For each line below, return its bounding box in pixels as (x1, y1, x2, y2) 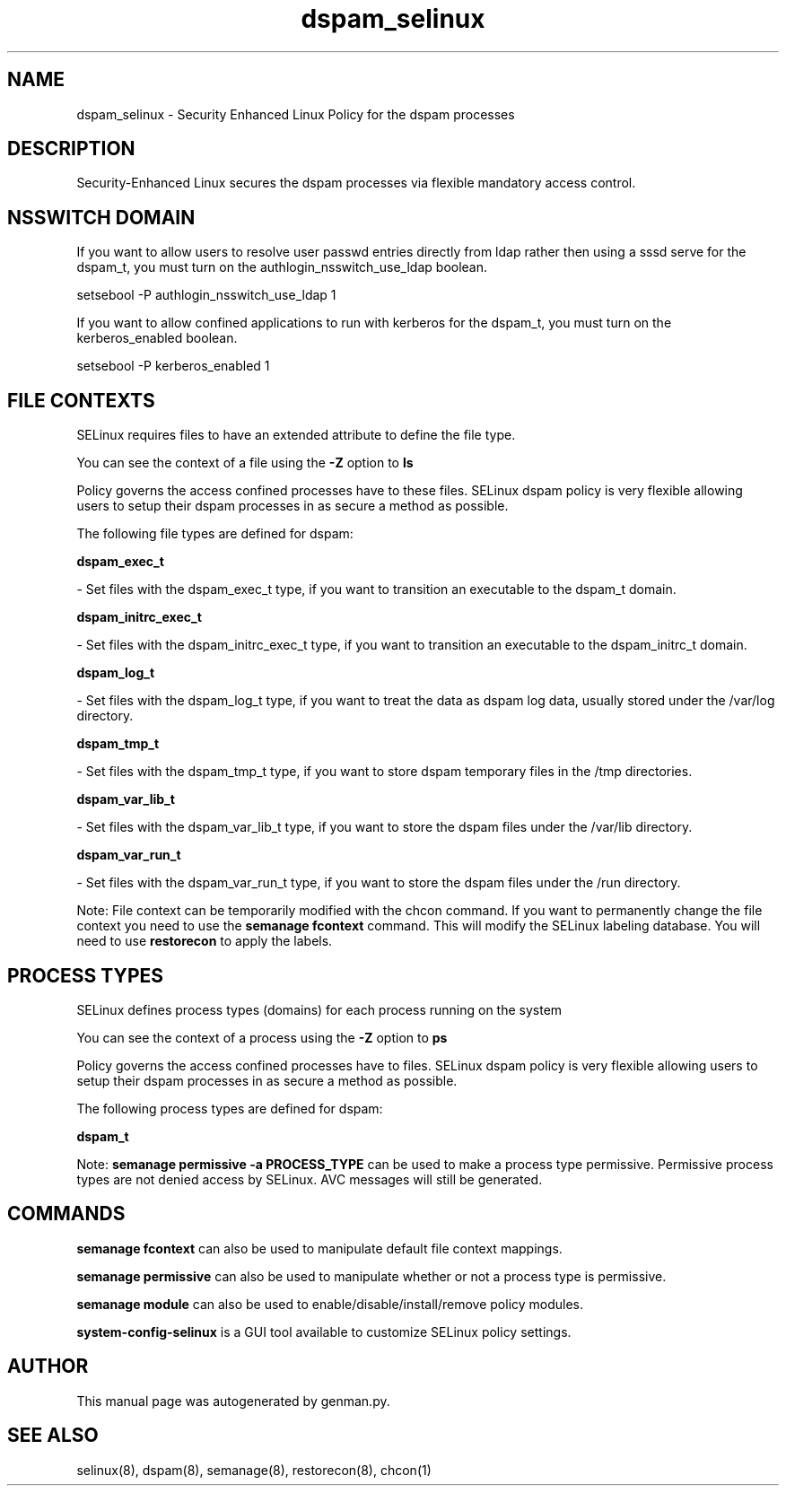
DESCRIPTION (7, 137, 135, 161)
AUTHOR (7, 1355, 89, 1378)
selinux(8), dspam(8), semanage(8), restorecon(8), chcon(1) (76, 1462, 432, 1478)
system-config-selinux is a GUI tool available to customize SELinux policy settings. (76, 1323, 572, 1340)
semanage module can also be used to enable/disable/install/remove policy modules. (76, 1296, 584, 1312)
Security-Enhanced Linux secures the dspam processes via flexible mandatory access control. (76, 175, 636, 191)
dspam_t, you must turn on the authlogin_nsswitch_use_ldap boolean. (76, 259, 488, 275)
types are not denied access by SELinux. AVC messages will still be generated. (76, 1171, 543, 1187)
